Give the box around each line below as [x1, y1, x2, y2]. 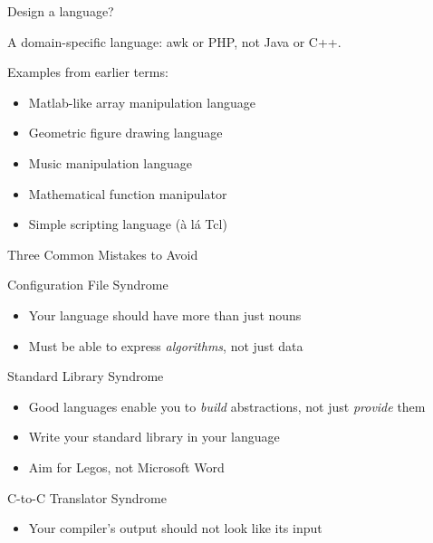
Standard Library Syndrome [7, 367, 164, 386]
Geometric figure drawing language [28, 123, 223, 142]
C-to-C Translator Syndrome [7, 488, 167, 507]
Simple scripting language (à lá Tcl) [28, 214, 227, 233]
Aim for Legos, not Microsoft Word [28, 457, 225, 476]
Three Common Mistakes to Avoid [7, 244, 198, 263]
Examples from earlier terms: [7, 62, 168, 81]
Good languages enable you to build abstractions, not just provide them [28, 396, 426, 415]
